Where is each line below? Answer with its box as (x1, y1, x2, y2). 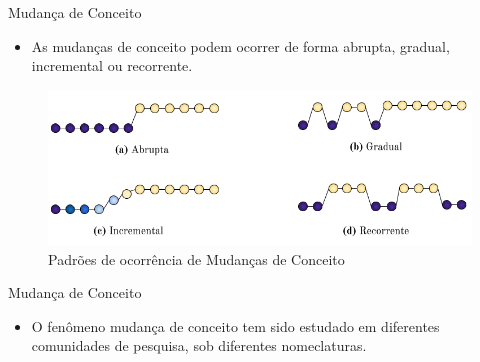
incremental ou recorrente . (31, 55, 193, 76)
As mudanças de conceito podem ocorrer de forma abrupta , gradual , (31, 35, 450, 56)
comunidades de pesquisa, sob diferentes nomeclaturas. (31, 335, 367, 356)
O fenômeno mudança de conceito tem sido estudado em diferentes (31, 315, 440, 336)
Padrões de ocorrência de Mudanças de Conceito (48, 248, 345, 269)
